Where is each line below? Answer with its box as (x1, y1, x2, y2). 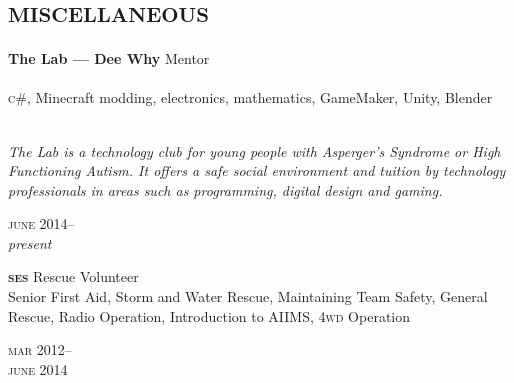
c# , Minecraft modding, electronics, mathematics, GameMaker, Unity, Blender (8, 87, 493, 108)
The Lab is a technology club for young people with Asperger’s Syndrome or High (8, 140, 501, 161)
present (8, 232, 52, 253)
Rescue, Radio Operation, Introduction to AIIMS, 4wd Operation (8, 305, 411, 326)
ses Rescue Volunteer (8, 266, 139, 287)
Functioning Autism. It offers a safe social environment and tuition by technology (8, 160, 506, 181)
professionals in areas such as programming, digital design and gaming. (8, 179, 443, 200)
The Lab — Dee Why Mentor (8, 48, 210, 69)
